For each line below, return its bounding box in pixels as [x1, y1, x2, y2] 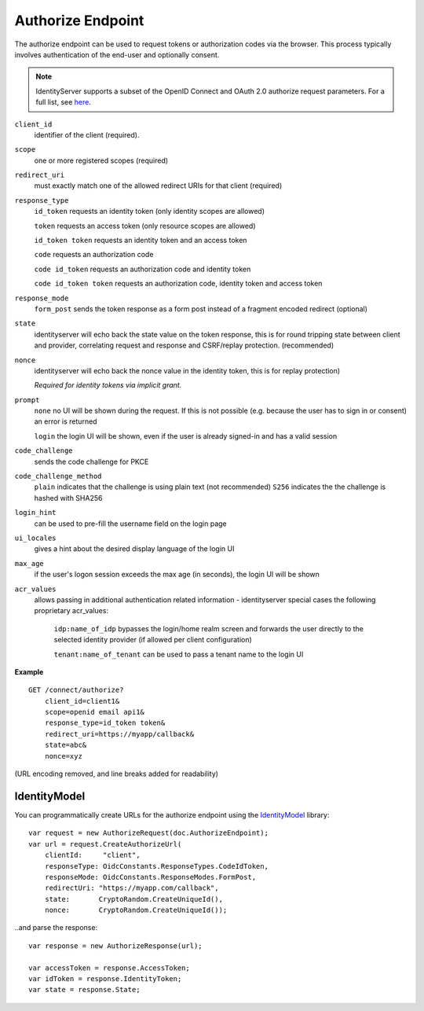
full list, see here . [35, 97, 92, 107]
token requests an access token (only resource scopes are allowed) [34, 221, 256, 230]
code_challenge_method [14, 472, 102, 481]
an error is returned [34, 417, 97, 426]
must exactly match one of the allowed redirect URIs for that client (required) [34, 181, 283, 190]
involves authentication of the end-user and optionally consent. [14, 50, 220, 59]
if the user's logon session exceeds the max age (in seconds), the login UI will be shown [34, 570, 320, 579]
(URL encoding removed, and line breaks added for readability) [14, 769, 219, 778]
